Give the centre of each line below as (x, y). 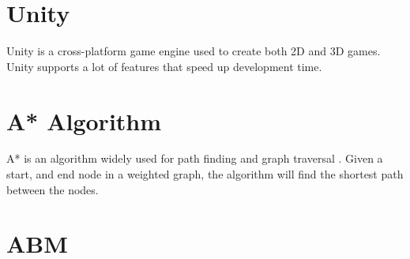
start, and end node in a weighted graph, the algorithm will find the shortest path (205, 174)
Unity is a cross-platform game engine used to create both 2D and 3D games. (194, 51)
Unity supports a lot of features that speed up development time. (164, 66)
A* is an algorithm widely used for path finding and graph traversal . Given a (195, 158)
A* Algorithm (84, 120)
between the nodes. (53, 189)
